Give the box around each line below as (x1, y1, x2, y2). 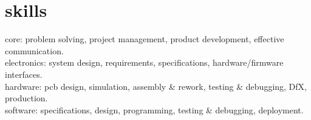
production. (5, 92, 48, 104)
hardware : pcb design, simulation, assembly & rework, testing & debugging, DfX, (5, 80, 307, 92)
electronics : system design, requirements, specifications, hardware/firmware (5, 56, 284, 69)
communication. (5, 44, 64, 57)
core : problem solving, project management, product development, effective (5, 33, 284, 45)
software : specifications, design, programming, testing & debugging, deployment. (5, 103, 304, 116)
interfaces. (5, 68, 43, 80)
